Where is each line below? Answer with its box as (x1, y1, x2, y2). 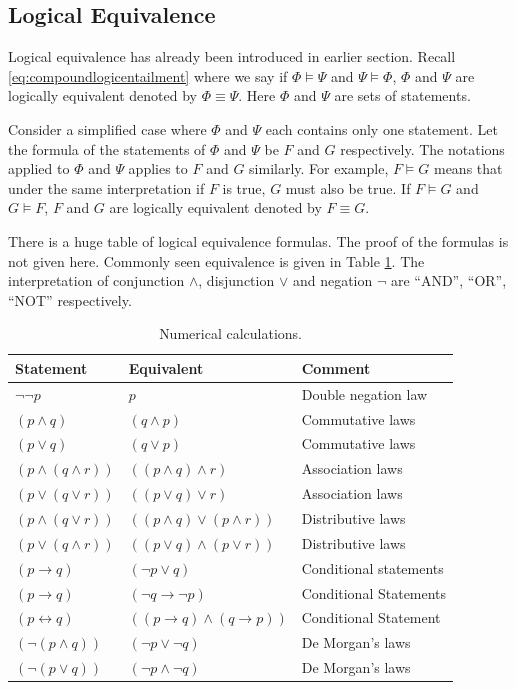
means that (433, 158, 503, 179)
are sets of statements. (334, 85, 471, 106)
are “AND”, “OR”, (390, 270, 507, 291)
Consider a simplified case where (8, 118, 207, 139)
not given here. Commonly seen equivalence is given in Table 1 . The (8, 250, 425, 271)
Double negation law (301, 383, 428, 404)
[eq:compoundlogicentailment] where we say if (8, 65, 288, 86)
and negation (292, 270, 373, 291)
